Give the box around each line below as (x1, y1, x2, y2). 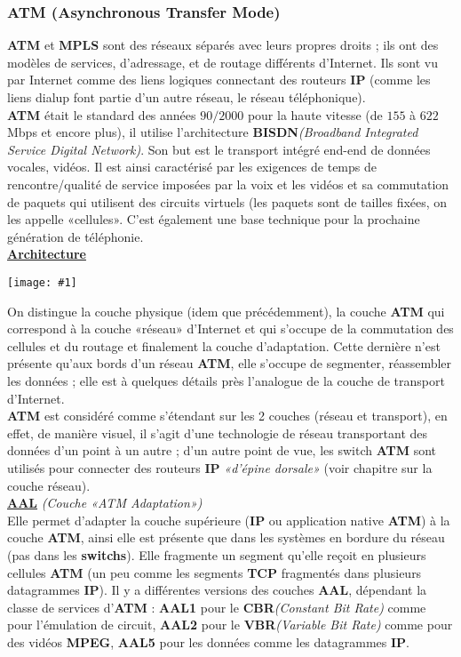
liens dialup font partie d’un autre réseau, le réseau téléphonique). (7, 88, 366, 106)
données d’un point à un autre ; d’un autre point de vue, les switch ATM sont (7, 441, 437, 460)
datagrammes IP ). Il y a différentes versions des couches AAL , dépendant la (7, 581, 427, 599)
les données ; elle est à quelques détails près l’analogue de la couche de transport (7, 371, 445, 389)
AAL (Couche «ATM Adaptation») (7, 493, 203, 512)
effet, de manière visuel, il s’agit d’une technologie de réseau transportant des (7, 423, 428, 442)
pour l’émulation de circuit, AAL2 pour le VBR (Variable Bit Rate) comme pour (7, 615, 453, 634)
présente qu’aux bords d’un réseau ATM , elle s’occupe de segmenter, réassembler (7, 354, 452, 373)
